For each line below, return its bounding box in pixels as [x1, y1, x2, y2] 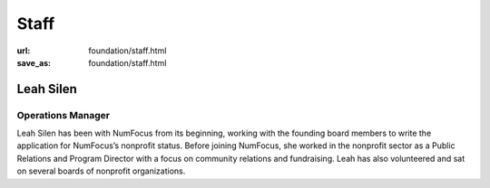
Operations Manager [16, 108, 111, 121]
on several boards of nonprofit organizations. [16, 165, 186, 176]
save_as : [16, 57, 52, 68]
